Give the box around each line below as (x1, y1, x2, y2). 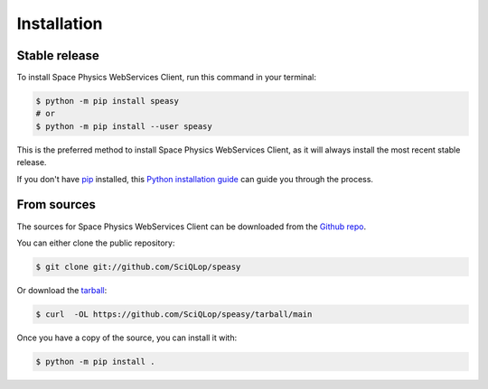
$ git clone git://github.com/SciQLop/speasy (35, 262, 241, 272)
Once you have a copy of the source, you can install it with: (16, 332, 238, 343)
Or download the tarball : (16, 284, 108, 295)
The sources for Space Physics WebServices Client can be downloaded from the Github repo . (16, 221, 366, 232)
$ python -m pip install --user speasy (35, 121, 212, 131)
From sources (16, 197, 97, 212)
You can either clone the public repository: (16, 237, 175, 248)
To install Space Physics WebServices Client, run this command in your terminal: (16, 72, 316, 83)
